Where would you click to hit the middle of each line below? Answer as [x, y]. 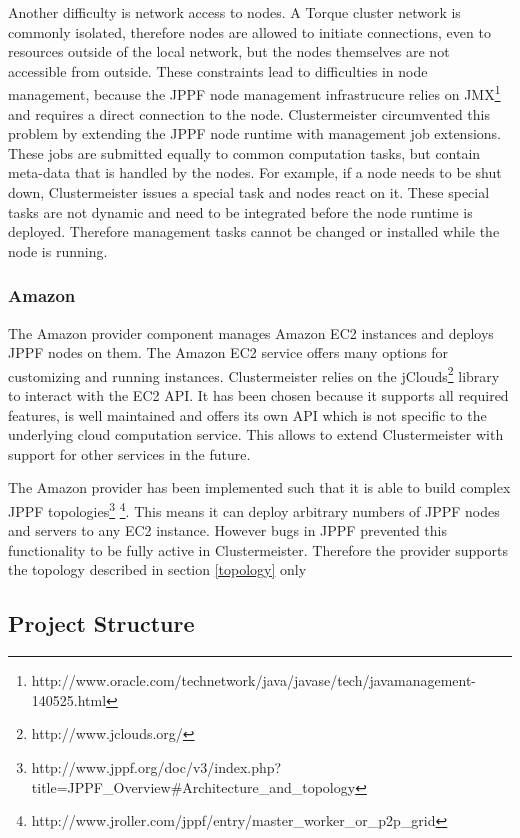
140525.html [69, 699]
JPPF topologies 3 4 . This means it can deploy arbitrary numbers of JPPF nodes [254, 509]
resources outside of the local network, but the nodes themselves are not [229, 51]
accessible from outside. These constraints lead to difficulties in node [218, 70]
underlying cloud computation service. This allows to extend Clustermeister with [256, 434]
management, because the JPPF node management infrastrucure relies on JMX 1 [254, 93]
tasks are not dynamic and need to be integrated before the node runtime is [240, 211]
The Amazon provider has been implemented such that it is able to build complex [259, 487]
